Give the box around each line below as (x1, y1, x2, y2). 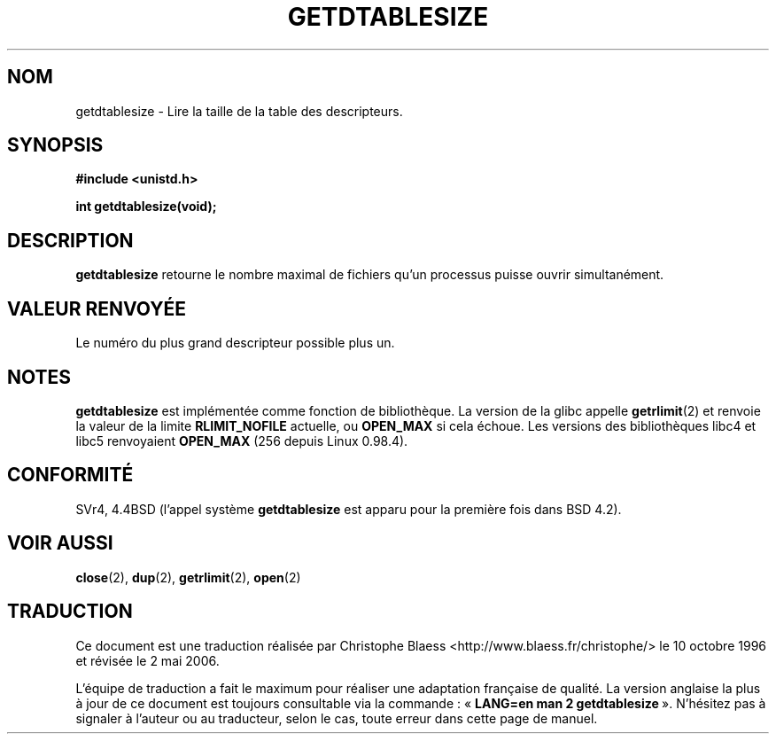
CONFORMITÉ (7, 464, 134, 487)
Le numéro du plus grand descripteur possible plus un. (75, 335, 395, 351)
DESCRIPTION (7, 229, 134, 252)
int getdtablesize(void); (75, 199, 217, 214)
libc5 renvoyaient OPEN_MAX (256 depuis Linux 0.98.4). (75, 433, 408, 448)
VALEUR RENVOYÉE (7, 297, 186, 320)
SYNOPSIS (7, 134, 104, 157)
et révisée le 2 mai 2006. (75, 652, 220, 668)
